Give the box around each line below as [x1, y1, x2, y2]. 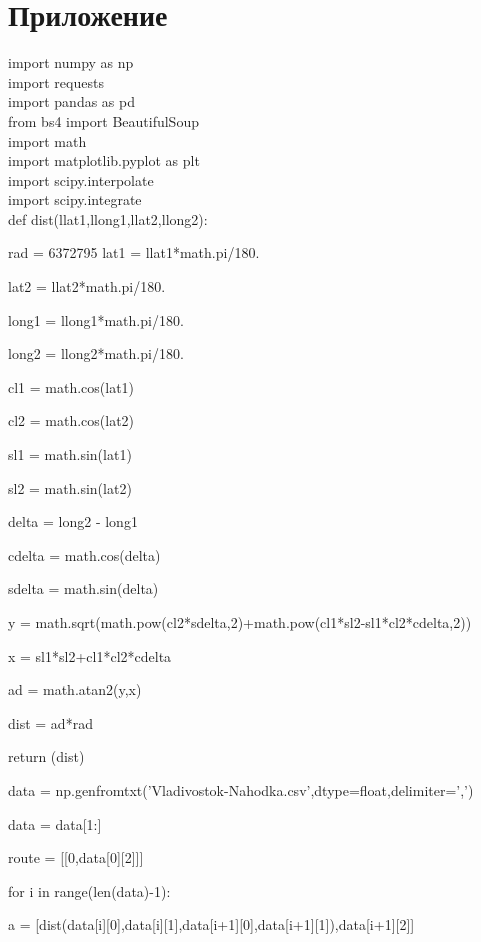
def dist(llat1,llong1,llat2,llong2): [8, 208, 208, 229]
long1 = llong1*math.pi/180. [8, 309, 184, 330]
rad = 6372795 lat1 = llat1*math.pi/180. [8, 242, 260, 263]
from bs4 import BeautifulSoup [8, 110, 199, 131]
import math [8, 130, 87, 151]
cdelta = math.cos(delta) [8, 544, 161, 565]
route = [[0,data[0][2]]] [8, 847, 144, 868]
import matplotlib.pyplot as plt [8, 150, 200, 171]
